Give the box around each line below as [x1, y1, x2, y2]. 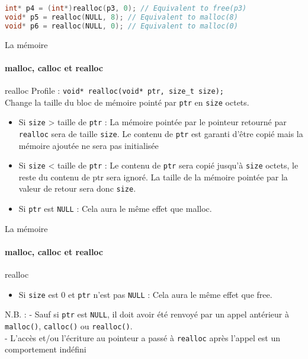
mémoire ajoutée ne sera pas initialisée [18, 139, 159, 151]
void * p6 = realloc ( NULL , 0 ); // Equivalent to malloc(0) [5, 21, 238, 30]
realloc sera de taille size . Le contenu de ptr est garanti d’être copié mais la [18, 127, 303, 139]
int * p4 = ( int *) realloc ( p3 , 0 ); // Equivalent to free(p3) [5, 4, 247, 12]
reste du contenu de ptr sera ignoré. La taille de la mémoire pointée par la [18, 170, 288, 183]
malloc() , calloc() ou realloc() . [5, 320, 133, 332]
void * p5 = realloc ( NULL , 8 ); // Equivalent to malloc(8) [5, 12, 238, 21]
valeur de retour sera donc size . [18, 182, 136, 195]
